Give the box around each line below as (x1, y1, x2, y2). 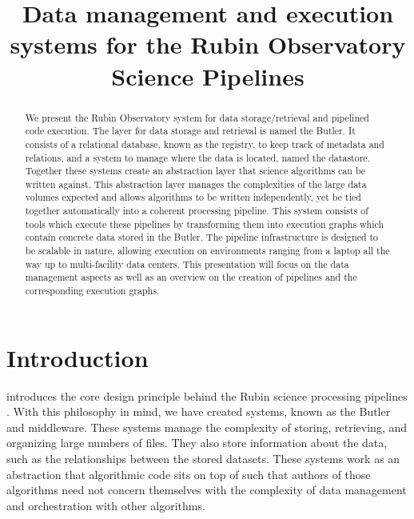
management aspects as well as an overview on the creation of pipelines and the (25, 270, 357, 284)
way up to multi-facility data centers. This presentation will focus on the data (25, 257, 349, 270)
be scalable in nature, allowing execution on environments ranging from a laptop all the (25, 244, 390, 258)
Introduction (6, 341, 149, 373)
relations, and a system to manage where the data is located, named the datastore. (25, 150, 370, 164)
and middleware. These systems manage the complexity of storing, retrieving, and (6, 418, 408, 435)
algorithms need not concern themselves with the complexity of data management (6, 481, 407, 498)
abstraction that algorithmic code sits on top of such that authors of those (6, 465, 371, 482)
